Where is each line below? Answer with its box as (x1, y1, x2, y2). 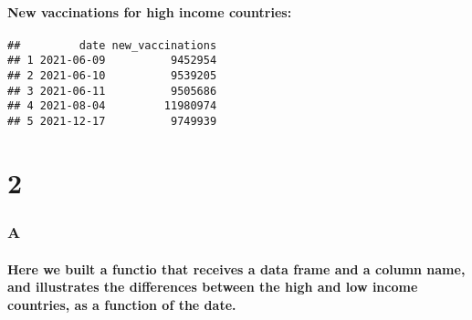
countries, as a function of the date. (7, 294, 236, 314)
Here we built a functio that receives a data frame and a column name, (7, 259, 466, 278)
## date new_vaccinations (7, 38, 217, 52)
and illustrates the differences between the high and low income (7, 277, 418, 296)
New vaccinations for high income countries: (7, 2, 292, 21)
